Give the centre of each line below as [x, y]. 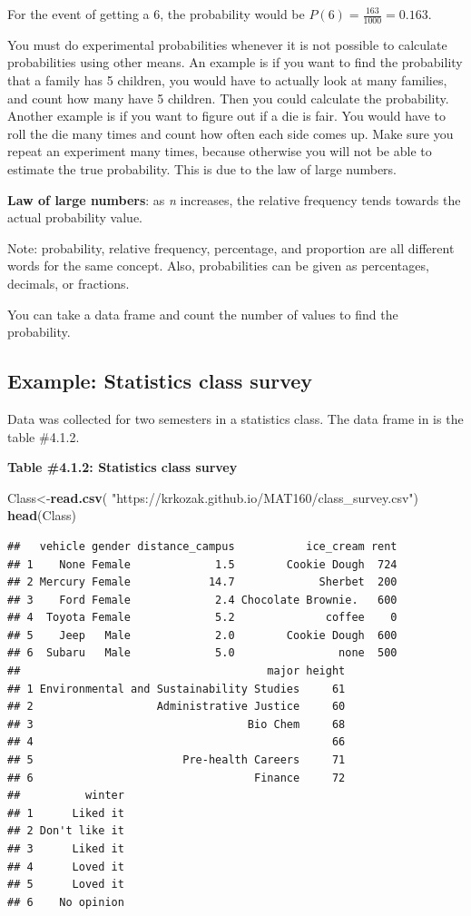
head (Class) [42, 515]
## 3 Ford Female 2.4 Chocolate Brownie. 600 [202, 600]
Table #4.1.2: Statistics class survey [123, 467]
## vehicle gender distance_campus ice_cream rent [202, 546]
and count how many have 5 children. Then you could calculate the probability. [228, 98]
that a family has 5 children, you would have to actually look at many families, [227, 80]
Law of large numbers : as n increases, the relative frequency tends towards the [234, 199]
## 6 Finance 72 [177, 778]
